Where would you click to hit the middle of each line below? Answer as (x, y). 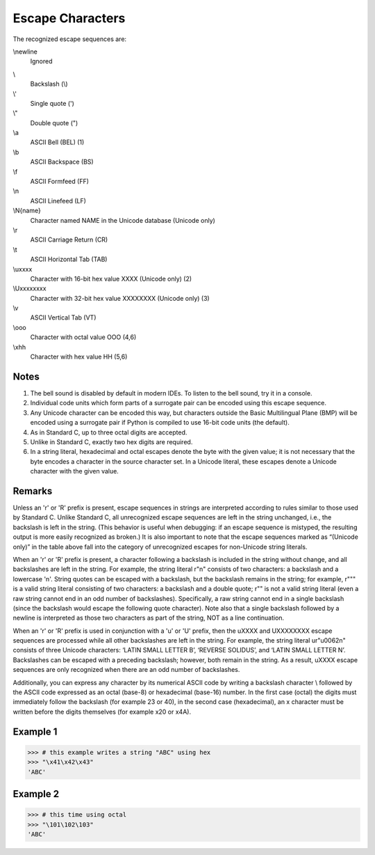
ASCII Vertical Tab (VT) (63, 317)
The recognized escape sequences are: (70, 39)
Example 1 (35, 731)
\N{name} (27, 211)
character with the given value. (75, 471)
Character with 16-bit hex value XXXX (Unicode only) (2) (111, 279)
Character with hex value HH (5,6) (79, 357)
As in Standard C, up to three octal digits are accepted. (109, 432)
